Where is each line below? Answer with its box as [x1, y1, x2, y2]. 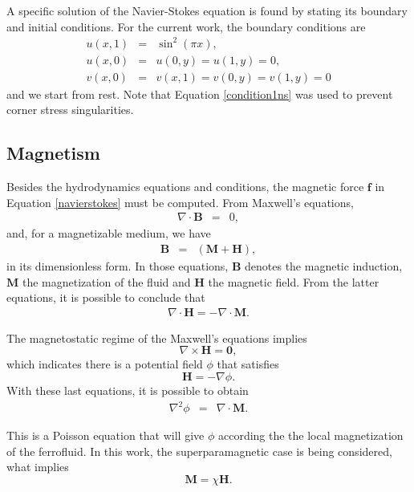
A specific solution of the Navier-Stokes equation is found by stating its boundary [6, 2, 408, 18]
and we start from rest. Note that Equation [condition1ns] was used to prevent [6, 85, 393, 102]
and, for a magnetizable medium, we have [6, 225, 211, 242]
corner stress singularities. [6, 101, 134, 118]
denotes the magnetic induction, [245, 258, 403, 274]
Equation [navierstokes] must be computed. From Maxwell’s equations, [6, 193, 354, 210]
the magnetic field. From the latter [208, 273, 379, 290]
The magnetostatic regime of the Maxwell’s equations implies [6, 329, 307, 346]
